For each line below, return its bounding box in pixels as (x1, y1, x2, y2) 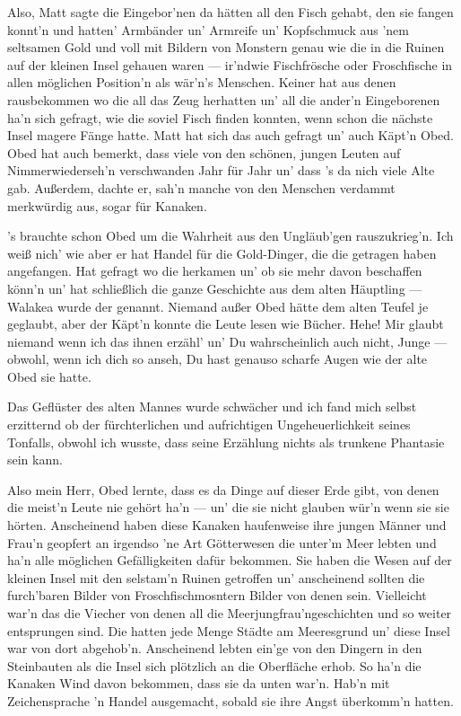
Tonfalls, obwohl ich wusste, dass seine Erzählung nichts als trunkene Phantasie (7, 432, 445, 451)
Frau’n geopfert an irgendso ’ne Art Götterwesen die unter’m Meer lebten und (7, 533, 437, 552)
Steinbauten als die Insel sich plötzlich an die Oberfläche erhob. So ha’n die (7, 656, 422, 675)
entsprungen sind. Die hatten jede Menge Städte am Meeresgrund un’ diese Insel (7, 621, 450, 640)
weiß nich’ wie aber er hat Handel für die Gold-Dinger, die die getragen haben (7, 243, 437, 262)
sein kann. (7, 450, 63, 469)
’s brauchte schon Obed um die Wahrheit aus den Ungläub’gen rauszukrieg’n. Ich (7, 226, 454, 245)
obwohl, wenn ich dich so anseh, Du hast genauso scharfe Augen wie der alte (7, 349, 428, 368)
